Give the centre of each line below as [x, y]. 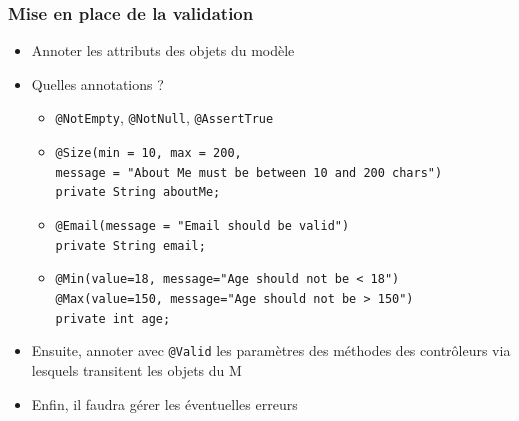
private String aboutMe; [138, 192]
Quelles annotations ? [97, 83]
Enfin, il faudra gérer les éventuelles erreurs [164, 403]
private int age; [113, 318]
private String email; [130, 245]
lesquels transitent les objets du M [136, 369]
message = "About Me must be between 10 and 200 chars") [249, 172]
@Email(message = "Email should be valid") [202, 226]
